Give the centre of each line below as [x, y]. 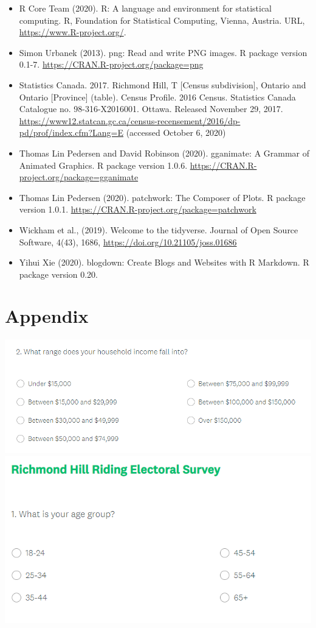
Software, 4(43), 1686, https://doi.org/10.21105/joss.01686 [128, 242]
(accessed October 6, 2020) [176, 132]
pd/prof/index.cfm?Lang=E [71, 132]
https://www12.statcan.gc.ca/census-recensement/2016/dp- [130, 120]
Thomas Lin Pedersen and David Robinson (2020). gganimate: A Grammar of [164, 153]
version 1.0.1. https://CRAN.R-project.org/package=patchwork [138, 209]
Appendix [47, 316]
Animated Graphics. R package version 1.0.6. [103, 165]
